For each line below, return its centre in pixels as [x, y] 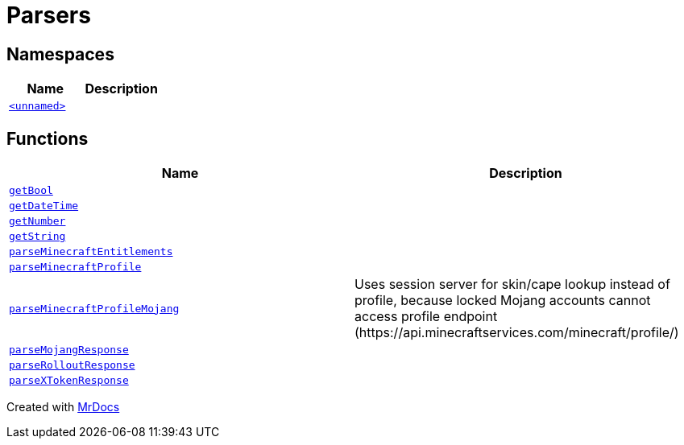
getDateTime [44, 206]
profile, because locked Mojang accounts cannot [503, 301]
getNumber [37, 221]
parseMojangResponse [69, 350]
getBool [31, 191]
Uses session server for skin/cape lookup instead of [512, 284]
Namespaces [60, 54]
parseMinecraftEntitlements [91, 252]
